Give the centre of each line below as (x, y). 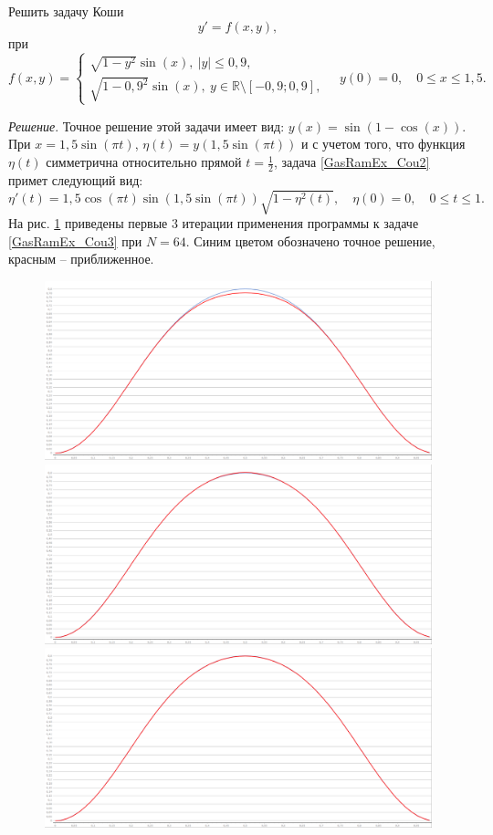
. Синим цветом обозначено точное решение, (310, 240)
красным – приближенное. (81, 259)
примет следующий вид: (76, 179)
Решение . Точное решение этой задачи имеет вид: (147, 125)
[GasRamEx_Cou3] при (75, 240)
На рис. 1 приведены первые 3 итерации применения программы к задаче (214, 223)
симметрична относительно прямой (144, 162)
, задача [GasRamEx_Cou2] (351, 162)
